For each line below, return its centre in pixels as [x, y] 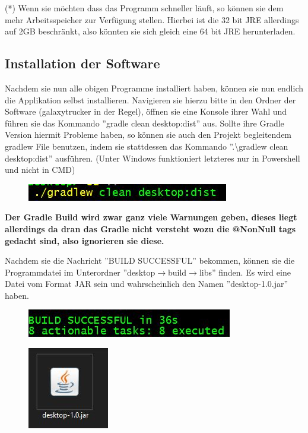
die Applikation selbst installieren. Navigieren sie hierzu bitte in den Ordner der [150, 99]
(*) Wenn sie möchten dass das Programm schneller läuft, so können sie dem [144, 8]
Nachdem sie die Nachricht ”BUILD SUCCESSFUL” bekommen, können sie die [150, 260]
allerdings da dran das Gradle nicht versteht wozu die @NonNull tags [150, 228]
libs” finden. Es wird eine [245, 272]
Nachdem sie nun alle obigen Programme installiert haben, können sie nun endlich [154, 88]
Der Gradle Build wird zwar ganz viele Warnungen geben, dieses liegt [151, 217]
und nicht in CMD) [40, 170]
